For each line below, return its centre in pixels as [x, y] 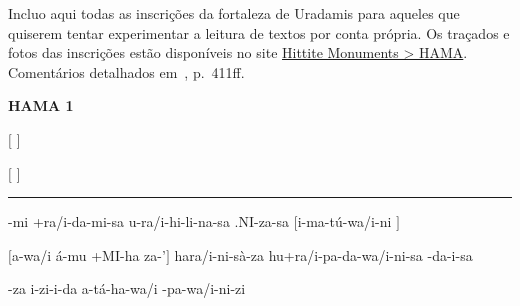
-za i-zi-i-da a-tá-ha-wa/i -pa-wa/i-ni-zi [127, 288]
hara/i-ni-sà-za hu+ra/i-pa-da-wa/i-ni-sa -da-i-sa [323, 254]
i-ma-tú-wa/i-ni [344, 221]
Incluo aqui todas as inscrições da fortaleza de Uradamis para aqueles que [234, 13]
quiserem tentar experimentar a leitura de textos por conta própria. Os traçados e [259, 32]
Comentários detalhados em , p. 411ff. [126, 71]
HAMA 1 [41, 105]
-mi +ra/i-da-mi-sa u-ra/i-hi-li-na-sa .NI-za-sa [149, 221]
